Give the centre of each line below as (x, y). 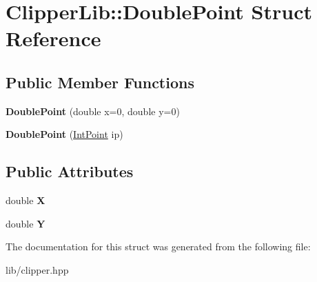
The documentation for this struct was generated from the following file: (158, 246)
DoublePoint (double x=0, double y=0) (93, 111)
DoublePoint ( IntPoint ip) (64, 134)
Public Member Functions (100, 82)
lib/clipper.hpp (37, 269)
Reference (53, 38)
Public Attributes (70, 171)
